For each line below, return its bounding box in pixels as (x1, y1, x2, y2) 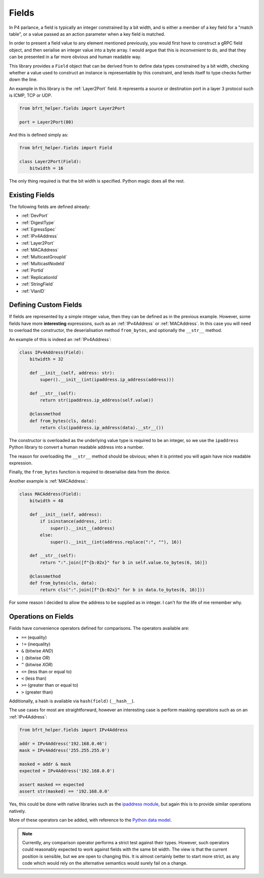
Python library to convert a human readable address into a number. (9, 444, 144, 450)
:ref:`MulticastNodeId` (21, 260, 66, 266)
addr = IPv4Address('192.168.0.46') (19, 740, 108, 746)
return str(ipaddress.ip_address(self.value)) (40, 397, 154, 403)
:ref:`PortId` (21, 267, 45, 274)
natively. (9, 808, 26, 814)
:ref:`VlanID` (21, 288, 46, 294)
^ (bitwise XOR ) (21, 662, 53, 668)
